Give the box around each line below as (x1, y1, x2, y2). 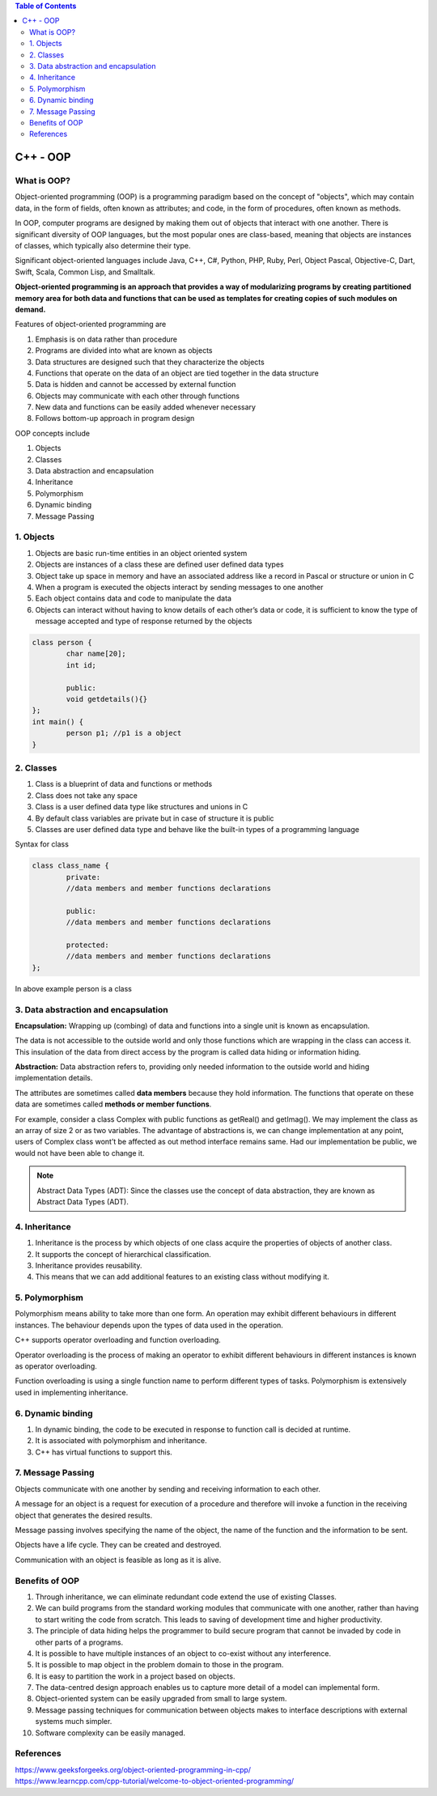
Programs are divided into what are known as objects (35, 346, 213, 355)
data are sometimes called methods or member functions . (15, 1099, 212, 1109)
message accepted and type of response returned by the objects (35, 616, 252, 626)
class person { (32, 638, 92, 647)
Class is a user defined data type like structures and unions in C (35, 802, 248, 812)
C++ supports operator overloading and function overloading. (15, 1335, 222, 1345)
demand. (15, 304, 46, 314)
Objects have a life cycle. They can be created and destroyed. (15, 1540, 222, 1550)
